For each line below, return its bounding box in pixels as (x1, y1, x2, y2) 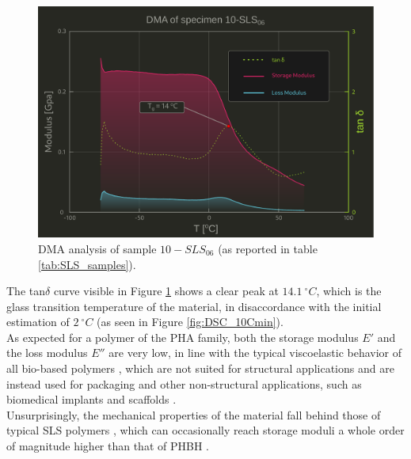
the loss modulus (6, 344, 88, 361)
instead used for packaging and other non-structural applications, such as (6, 375, 362, 392)
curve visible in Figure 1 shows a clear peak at (53, 283, 279, 299)
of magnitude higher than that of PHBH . (6, 438, 209, 454)
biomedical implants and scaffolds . (6, 391, 177, 408)
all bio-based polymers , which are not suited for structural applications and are (6, 360, 394, 377)
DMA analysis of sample (38, 240, 157, 256)
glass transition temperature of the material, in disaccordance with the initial (6, 298, 382, 314)
